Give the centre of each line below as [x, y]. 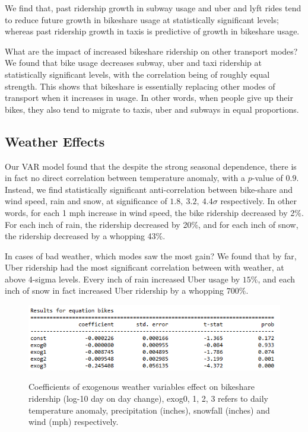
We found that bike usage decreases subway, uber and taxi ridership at [134, 63]
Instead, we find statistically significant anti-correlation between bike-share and [149, 189]
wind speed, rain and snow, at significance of [86, 201]
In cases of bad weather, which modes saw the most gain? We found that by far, [151, 255]
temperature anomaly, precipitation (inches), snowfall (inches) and [149, 410]
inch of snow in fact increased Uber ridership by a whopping [115, 290]
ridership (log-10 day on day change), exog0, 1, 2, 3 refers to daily [148, 398]
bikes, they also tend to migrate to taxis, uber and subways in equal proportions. [152, 109]
